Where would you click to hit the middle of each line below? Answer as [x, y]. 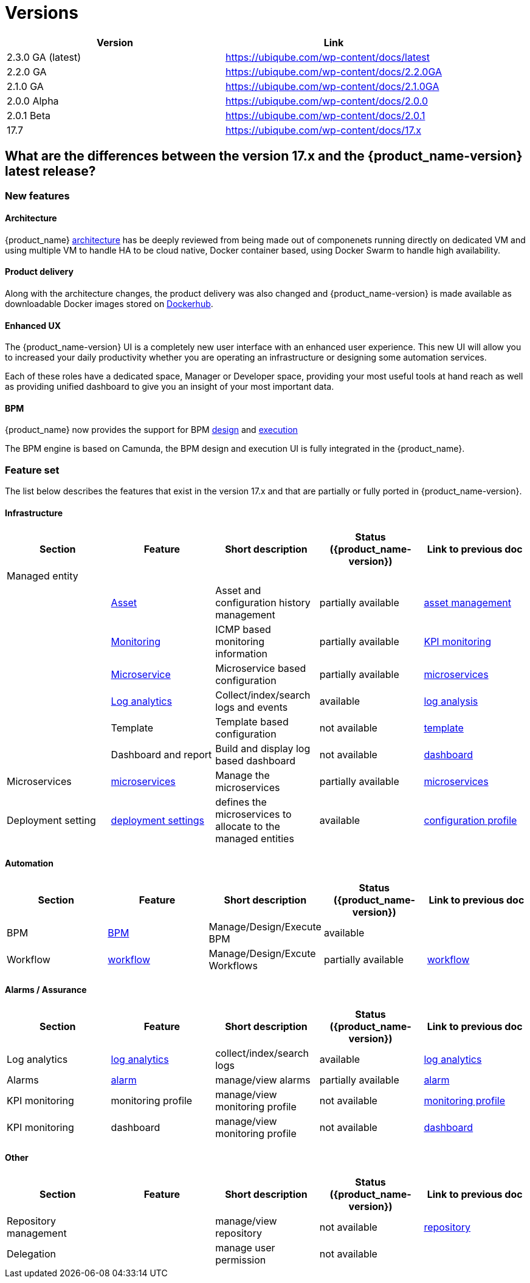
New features [37, 195]
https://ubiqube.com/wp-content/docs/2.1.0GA [332, 86]
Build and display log [263, 749]
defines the [241, 802]
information [241, 654]
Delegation [32, 1254]
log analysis [451, 701]
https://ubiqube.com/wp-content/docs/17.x [323, 130]
